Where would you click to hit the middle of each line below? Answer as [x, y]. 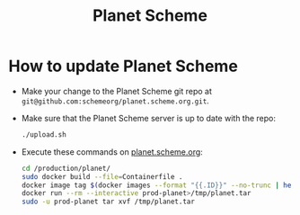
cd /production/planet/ [66, 168]
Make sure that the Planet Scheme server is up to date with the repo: [148, 118]
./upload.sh [44, 134]
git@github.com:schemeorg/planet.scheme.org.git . [115, 101]
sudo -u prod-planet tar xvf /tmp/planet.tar [108, 202]
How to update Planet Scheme [124, 66]
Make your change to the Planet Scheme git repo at [117, 91]
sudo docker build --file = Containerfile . [102, 176]
